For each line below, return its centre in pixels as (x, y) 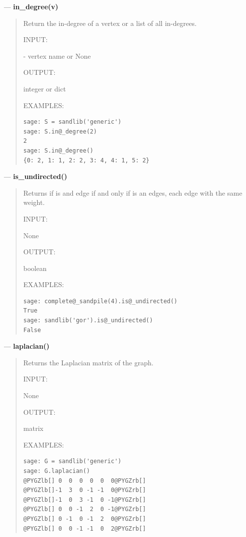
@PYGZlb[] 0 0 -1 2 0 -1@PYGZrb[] (85, 509)
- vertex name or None (57, 56)
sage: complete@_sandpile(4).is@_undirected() (100, 301)
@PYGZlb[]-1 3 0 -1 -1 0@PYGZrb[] (85, 490)
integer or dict (45, 88)
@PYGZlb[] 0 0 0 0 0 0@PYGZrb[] (85, 481)
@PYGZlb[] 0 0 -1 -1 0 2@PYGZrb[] (85, 528)
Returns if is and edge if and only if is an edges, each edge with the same (133, 192)
